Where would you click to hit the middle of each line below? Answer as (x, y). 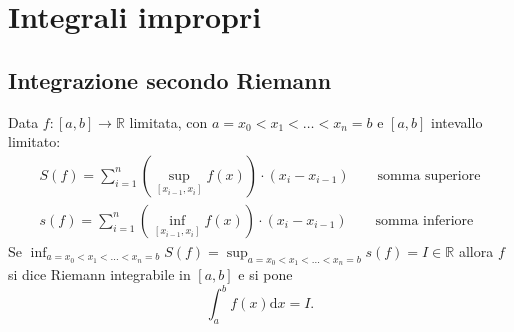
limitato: (34, 141)
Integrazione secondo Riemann (170, 79)
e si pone (265, 274)
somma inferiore (424, 220)
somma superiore (429, 175)
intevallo (457, 121)
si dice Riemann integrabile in (99, 274)
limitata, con (168, 121)
